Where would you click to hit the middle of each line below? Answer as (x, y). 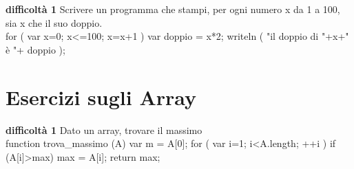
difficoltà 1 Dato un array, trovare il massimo (104, 129)
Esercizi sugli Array (101, 97)
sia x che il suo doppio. (54, 22)
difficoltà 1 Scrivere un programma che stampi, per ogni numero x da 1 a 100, (173, 9)
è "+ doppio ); (35, 49)
